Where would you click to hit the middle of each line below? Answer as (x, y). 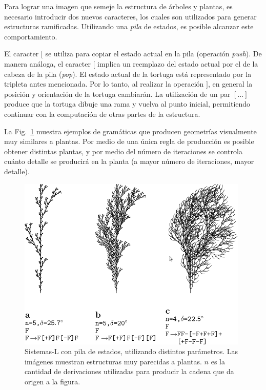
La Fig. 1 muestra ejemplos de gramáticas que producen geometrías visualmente (130, 131)
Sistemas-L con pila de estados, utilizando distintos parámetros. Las (131, 351)
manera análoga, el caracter (47, 63)
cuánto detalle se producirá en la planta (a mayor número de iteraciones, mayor (129, 161)
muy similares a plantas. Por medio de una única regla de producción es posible (129, 141)
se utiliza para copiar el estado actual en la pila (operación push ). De (154, 54)
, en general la (230, 84)
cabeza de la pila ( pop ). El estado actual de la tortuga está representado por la (128, 74)
